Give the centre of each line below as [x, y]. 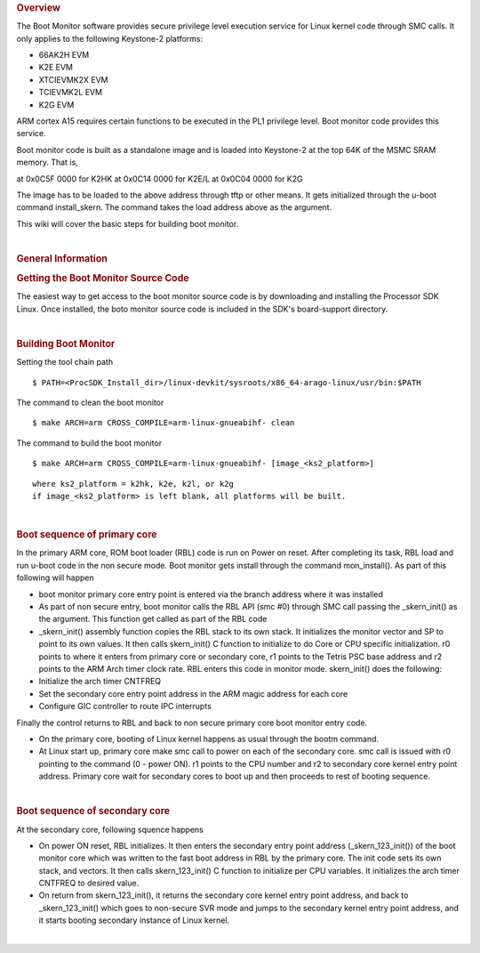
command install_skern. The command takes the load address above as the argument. [174, 207]
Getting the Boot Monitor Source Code [103, 279]
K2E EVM [56, 68]
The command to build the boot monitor [89, 443]
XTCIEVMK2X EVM [73, 79]
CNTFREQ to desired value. [89, 883]
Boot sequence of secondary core [93, 812]
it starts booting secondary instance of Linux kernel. [134, 920]
